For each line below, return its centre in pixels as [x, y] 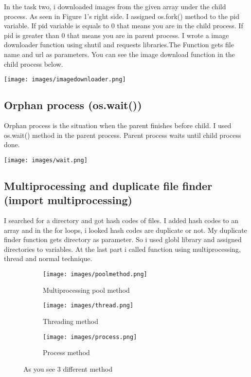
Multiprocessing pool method [86, 290]
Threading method [71, 321]
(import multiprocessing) [68, 200]
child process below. [34, 64]
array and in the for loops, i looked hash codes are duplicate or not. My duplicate [125, 230]
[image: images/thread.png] [88, 306]
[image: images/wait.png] [46, 160]
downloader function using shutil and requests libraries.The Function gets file [119, 45]
